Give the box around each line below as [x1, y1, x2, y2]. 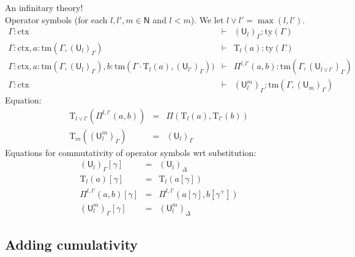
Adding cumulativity [5, 234, 138, 253]
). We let [190, 13, 224, 26]
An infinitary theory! [5, 1, 83, 13]
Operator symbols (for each [5, 13, 108, 26]
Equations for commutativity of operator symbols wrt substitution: [5, 146, 256, 158]
